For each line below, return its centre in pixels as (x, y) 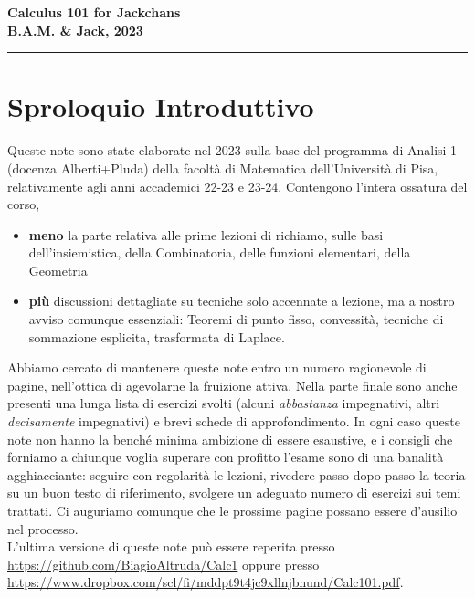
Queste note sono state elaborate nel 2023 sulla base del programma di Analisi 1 (232, 150)
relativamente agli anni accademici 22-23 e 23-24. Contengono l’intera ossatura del (237, 186)
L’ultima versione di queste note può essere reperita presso (171, 546)
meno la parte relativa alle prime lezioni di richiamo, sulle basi (206, 234)
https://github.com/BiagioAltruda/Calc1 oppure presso (164, 564)
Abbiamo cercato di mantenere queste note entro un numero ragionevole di (217, 367)
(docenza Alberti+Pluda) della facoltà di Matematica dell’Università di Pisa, (223, 168)
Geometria (58, 270)
